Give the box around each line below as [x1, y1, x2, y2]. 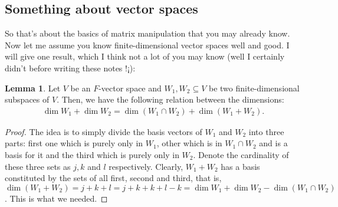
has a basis [221, 160, 260, 172]
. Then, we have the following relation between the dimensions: [57, 93, 284, 106]
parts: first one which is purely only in [5, 137, 143, 149]
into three [248, 125, 284, 137]
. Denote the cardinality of [193, 148, 289, 160]
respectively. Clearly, [109, 160, 183, 172]
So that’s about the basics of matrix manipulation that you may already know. [5, 27, 290, 40]
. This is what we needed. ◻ [5, 192, 108, 204]
